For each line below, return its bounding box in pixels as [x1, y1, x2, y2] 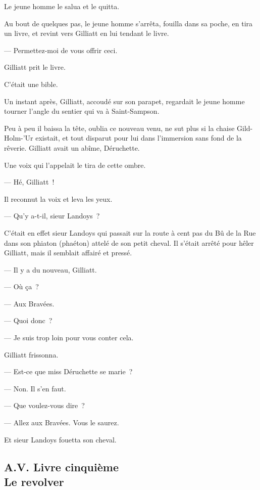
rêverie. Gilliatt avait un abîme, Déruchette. [4, 142, 140, 153]
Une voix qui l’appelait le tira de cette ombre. [4, 159, 146, 170]
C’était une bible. [4, 78, 58, 89]
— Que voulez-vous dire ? [4, 400, 85, 411]
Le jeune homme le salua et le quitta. [4, 1, 120, 11]
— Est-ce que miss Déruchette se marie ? [4, 366, 133, 377]
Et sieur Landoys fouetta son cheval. [4, 434, 117, 444]
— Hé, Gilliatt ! [4, 176, 55, 187]
